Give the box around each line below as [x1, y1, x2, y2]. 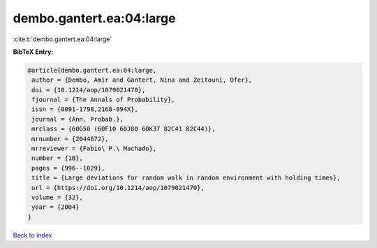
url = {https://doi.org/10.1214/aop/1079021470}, [31, 184, 205, 191]
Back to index [13, 231, 52, 239]
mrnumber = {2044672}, [31, 135, 110, 143]
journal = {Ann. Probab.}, [31, 115, 124, 123]
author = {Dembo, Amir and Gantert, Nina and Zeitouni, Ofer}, [31, 76, 253, 84]
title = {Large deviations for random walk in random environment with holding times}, [31, 174, 341, 182]
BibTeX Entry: [13, 48, 54, 56]
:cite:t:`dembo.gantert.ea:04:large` [13, 35, 112, 43]
